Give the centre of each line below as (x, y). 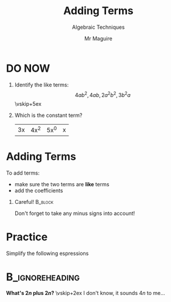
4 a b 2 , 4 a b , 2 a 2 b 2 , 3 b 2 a (103, 94)
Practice (27, 237)
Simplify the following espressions (47, 253)
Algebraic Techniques (98, 27)
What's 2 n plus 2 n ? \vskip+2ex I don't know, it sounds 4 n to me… (85, 293)
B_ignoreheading (43, 277)
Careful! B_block (34, 202)
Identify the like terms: (42, 85)
